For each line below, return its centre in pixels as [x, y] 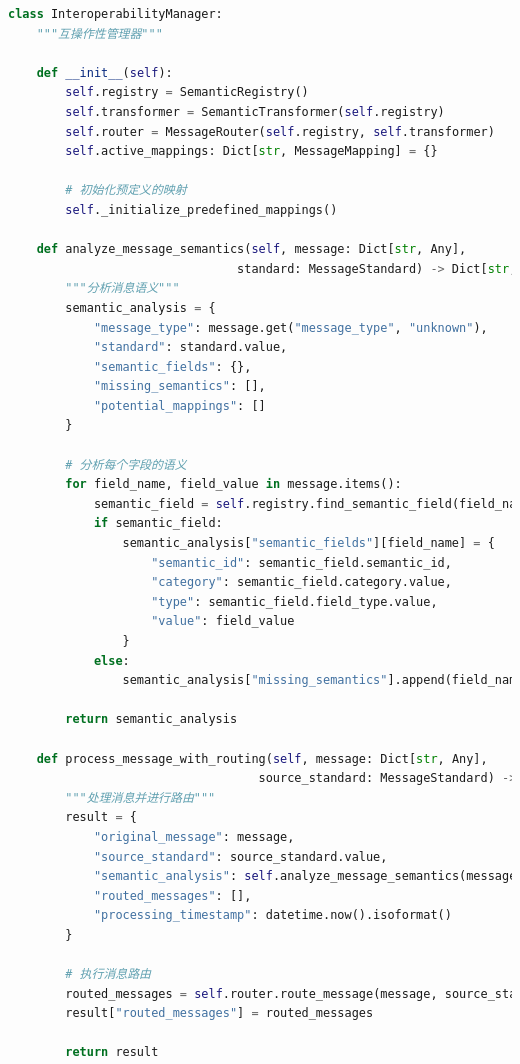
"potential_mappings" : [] [179, 405]
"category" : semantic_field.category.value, [301, 582]
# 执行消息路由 [108, 974]
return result [112, 1052]
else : [111, 660]
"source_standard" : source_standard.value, [240, 856]
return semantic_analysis [151, 719]
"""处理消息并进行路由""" [140, 797]
